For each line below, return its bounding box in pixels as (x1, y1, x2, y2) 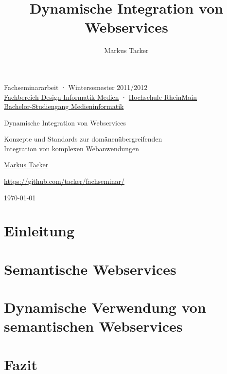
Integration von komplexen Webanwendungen (4, 143, 140, 153)
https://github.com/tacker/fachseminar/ (4, 176, 124, 186)
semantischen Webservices (4, 316, 183, 336)
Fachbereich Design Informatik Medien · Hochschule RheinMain (4, 91, 197, 102)
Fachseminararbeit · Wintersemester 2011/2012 (4, 82, 148, 92)
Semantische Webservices (4, 259, 176, 279)
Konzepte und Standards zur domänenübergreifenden (4, 134, 162, 144)
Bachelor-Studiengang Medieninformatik (4, 101, 124, 111)
